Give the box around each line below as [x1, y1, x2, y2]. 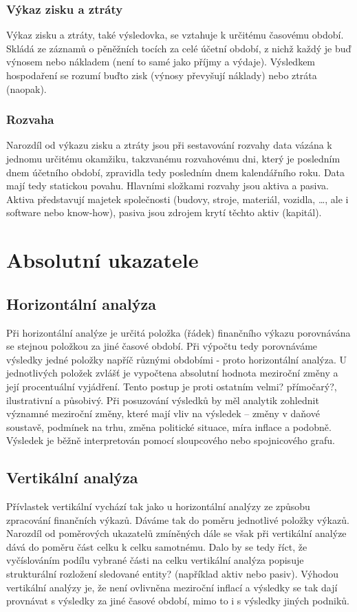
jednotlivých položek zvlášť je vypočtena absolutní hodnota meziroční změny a [6, 366, 338, 380]
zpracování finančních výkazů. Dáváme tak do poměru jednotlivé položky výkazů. [6, 512, 349, 527]
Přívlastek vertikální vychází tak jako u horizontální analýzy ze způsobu [6, 499, 310, 514]
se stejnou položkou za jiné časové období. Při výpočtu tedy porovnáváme [6, 339, 318, 353]
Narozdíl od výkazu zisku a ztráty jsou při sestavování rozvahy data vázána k [6, 138, 332, 152]
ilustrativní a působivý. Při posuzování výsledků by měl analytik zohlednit [6, 392, 319, 407]
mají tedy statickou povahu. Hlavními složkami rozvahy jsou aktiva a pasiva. [6, 178, 329, 193]
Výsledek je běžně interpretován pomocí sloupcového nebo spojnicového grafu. [6, 433, 335, 447]
